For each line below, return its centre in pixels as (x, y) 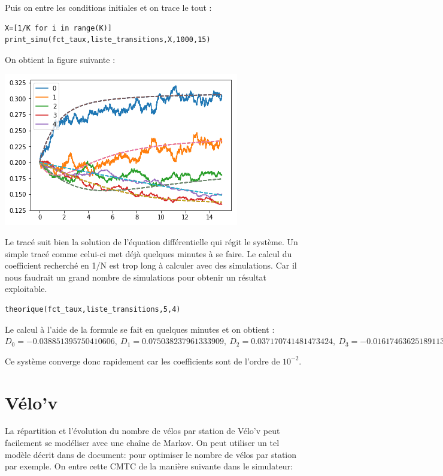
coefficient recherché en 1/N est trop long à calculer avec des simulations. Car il (151, 265)
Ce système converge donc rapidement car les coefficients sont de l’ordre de (142, 361)
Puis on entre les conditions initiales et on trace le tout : (108, 7)
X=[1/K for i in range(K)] (58, 28)
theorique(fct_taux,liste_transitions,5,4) (93, 309)
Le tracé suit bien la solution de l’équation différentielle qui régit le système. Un (151, 241)
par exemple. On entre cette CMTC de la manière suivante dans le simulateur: (149, 466)
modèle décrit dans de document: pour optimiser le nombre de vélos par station (151, 454)
